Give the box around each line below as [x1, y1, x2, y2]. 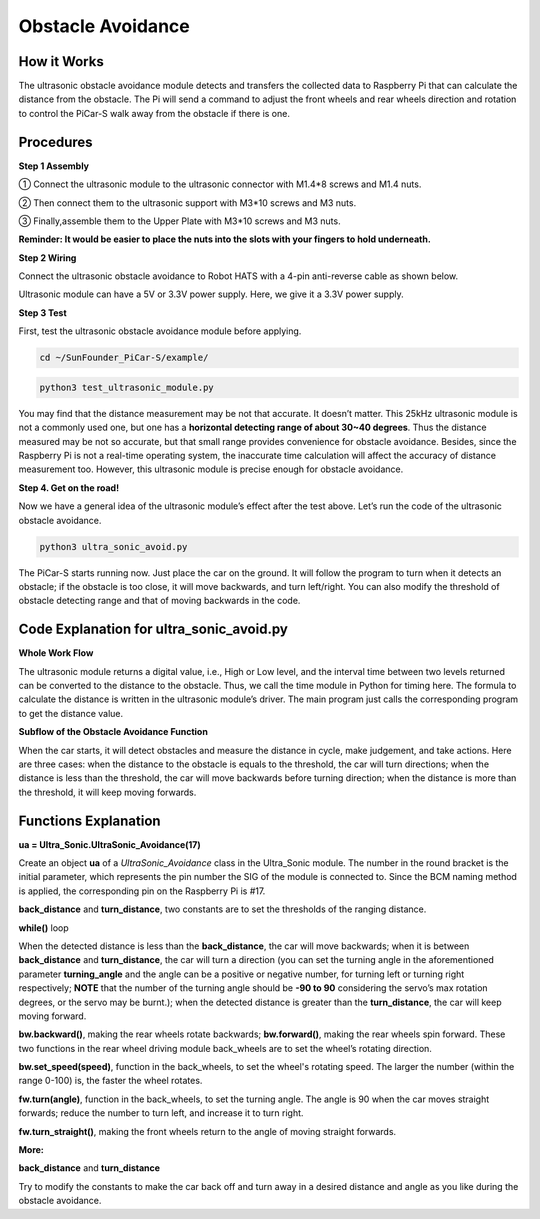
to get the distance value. [18, 707, 124, 719]
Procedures [18, 133, 94, 150]
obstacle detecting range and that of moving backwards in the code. [18, 595, 301, 607]
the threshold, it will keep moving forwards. [18, 786, 197, 798]
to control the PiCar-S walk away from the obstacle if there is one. [18, 107, 290, 119]
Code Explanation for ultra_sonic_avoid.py [18, 621, 289, 638]
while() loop [18, 921, 69, 934]
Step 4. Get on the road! [18, 481, 120, 494]
